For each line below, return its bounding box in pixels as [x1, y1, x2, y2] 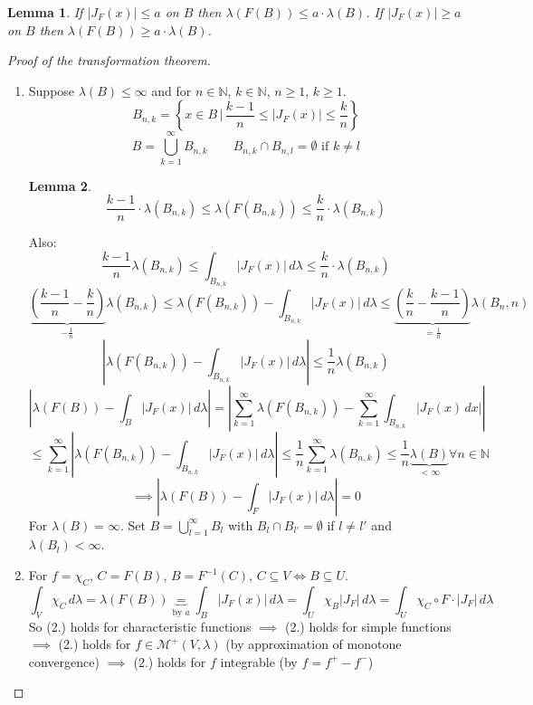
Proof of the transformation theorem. [7, 51, 211, 70]
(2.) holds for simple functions [285, 616, 452, 635]
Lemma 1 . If [7, 3, 83, 21]
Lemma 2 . [28, 176, 91, 195]
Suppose [28, 81, 75, 100]
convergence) [28, 652, 100, 671]
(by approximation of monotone [225, 634, 402, 653]
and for [151, 81, 192, 100]
